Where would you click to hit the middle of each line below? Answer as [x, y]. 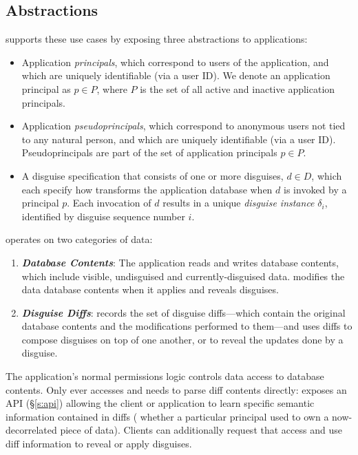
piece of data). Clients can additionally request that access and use [201, 430]
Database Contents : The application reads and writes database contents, [180, 262]
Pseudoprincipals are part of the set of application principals [149, 152]
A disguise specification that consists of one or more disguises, [152, 175]
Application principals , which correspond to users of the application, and [175, 62]
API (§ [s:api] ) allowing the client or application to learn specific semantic [160, 403]
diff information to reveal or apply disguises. [99, 444]
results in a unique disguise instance [239, 203]
